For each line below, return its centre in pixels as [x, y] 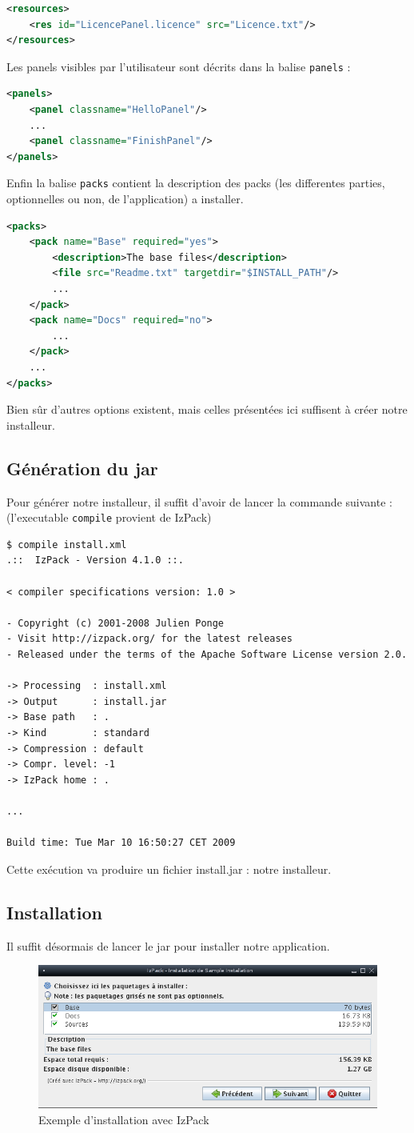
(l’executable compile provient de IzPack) [109, 517]
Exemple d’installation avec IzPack [124, 1119]
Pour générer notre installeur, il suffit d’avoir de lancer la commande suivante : [199, 501]
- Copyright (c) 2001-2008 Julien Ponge [115, 623]
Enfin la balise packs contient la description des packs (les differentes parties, [196, 183]
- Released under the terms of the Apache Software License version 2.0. [207, 654]
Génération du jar [82, 468]
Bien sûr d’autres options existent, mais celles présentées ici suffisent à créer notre [207, 409]
